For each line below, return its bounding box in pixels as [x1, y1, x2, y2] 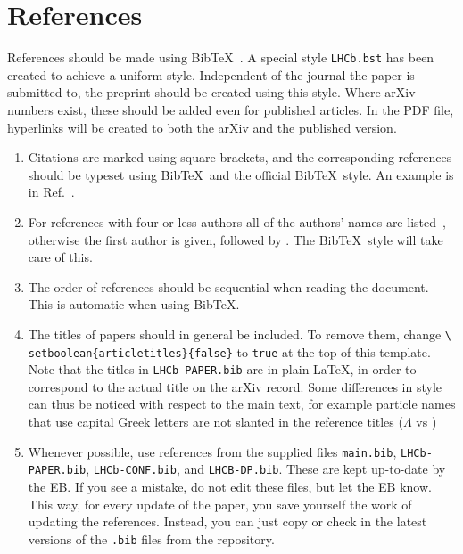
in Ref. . [28, 183, 75, 201]
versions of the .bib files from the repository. [28, 529, 275, 548]
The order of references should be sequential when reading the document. [28, 277, 429, 296]
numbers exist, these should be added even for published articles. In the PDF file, [7, 100, 454, 118]
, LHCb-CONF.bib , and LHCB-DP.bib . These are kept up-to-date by [86, 460, 446, 478]
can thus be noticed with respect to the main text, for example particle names [28, 395, 456, 413]
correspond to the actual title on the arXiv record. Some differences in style [28, 377, 442, 395]
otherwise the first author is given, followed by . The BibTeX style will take [28, 230, 443, 248]
